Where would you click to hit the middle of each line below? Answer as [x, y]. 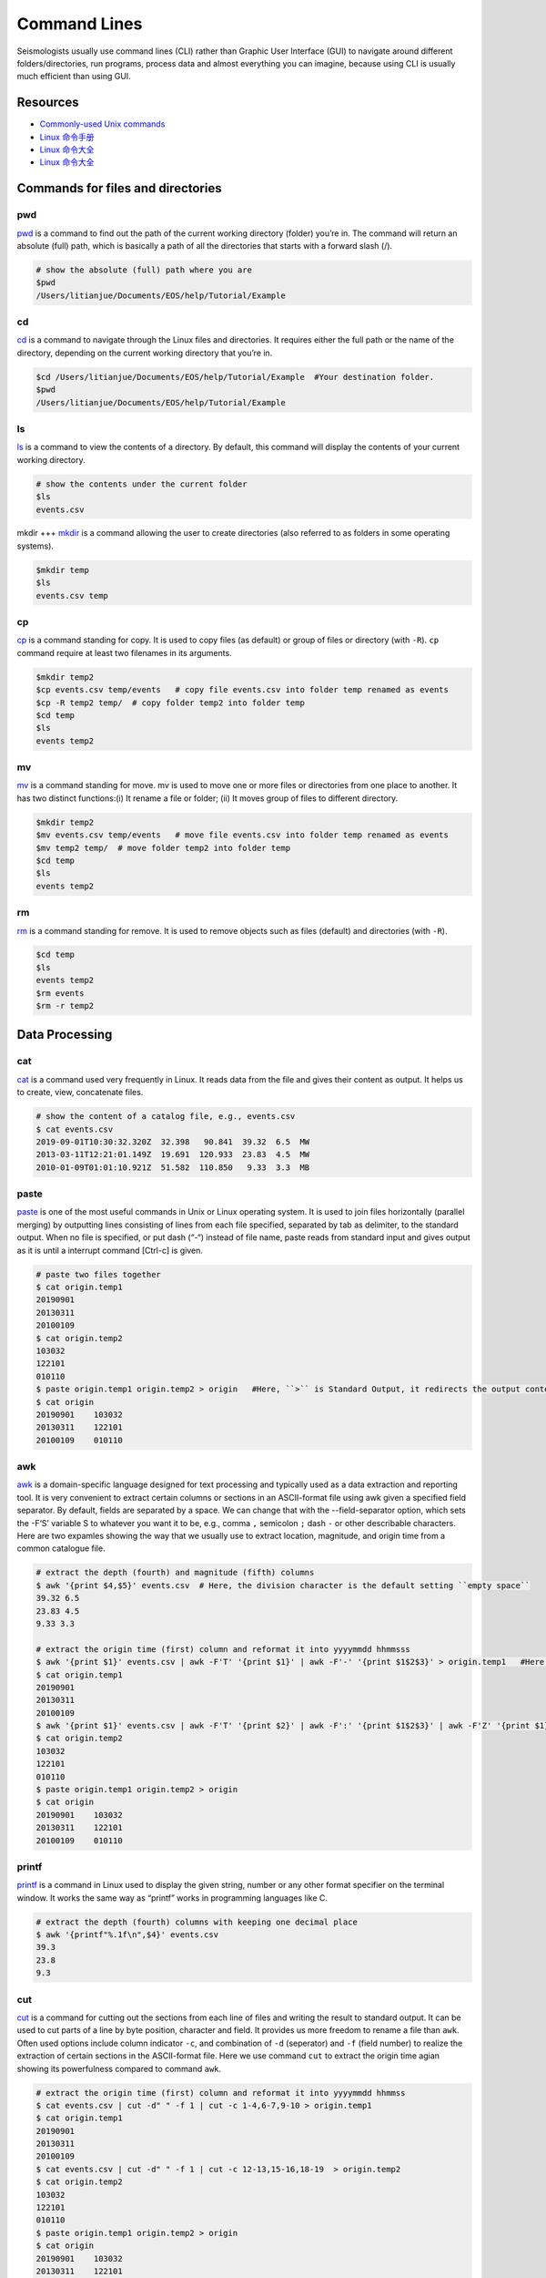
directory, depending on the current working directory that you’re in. [145, 353]
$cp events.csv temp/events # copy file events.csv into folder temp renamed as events [243, 690]
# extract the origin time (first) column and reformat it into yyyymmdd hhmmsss [223, 1649]
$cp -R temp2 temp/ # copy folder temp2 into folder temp [170, 703]
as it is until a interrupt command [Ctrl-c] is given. [110, 1250]
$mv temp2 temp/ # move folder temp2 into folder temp [163, 848]
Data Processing [65, 1035]
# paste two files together [98, 1274]
